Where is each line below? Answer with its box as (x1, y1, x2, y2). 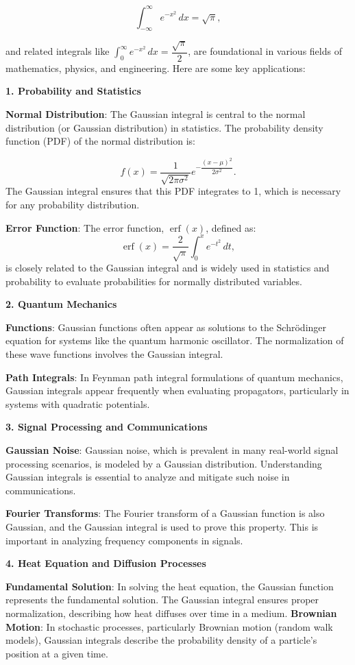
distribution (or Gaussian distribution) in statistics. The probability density (5, 120, 323, 134)
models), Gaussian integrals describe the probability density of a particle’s (5, 633, 317, 647)
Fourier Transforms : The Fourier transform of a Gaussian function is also (5, 506, 325, 520)
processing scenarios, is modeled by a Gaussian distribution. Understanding (5, 456, 322, 470)
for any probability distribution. (5, 197, 140, 212)
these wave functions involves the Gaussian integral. (5, 347, 223, 361)
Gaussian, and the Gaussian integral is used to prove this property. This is (5, 519, 319, 533)
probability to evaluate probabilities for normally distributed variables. (5, 274, 302, 288)
